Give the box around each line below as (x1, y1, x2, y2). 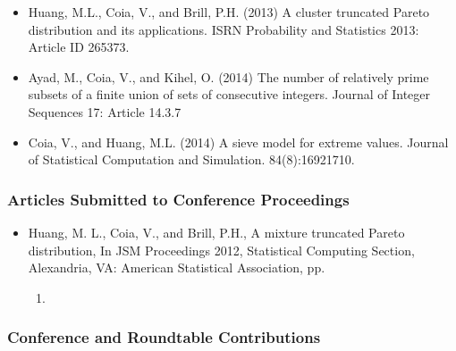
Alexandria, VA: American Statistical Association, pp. (28, 258, 325, 277)
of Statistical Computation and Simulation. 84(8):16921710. (28, 150, 355, 169)
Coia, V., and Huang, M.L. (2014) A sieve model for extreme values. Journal (28, 132, 449, 151)
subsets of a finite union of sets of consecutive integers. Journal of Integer (28, 85, 431, 104)
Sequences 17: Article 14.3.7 (28, 102, 182, 121)
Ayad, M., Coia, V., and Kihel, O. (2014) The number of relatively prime (28, 67, 429, 86)
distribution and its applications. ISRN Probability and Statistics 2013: (28, 20, 419, 38)
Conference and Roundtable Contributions (7, 326, 321, 348)
